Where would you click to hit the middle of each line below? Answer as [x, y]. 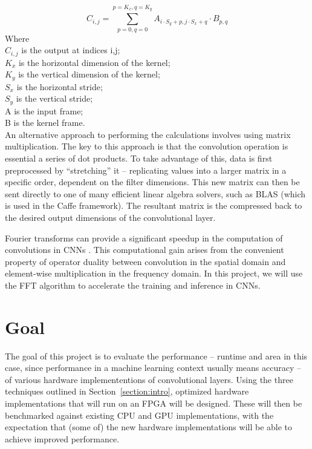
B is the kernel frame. [45, 123]
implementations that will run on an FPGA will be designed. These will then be [154, 403]
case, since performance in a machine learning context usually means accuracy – [153, 368]
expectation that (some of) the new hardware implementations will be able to [149, 427]
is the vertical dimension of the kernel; [89, 74]
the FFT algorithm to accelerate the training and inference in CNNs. [133, 285]
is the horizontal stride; [60, 86]
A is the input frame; [44, 110]
